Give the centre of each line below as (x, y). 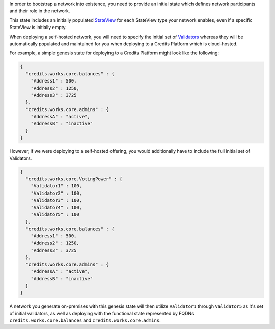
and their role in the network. (40, 11)
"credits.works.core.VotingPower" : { (74, 179)
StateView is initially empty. (38, 28)
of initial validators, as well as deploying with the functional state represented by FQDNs (102, 313)
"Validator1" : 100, (57, 186)
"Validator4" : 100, (57, 207)
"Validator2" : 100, (57, 193)
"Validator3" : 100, (57, 200)
